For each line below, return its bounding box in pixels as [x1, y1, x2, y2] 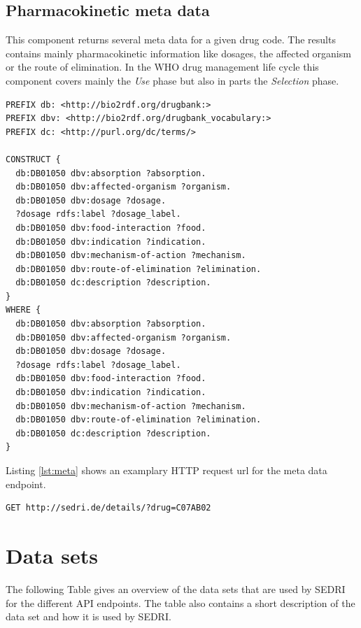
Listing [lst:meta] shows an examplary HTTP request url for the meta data [6, 463, 327, 478]
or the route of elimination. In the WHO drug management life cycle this [6, 59, 319, 74]
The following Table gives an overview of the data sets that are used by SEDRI [6, 581, 346, 596]
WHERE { [6, 305, 41, 315]
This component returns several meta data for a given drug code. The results [6, 32, 336, 47]
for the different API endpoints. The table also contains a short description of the [6, 595, 355, 610]
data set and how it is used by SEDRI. [6, 609, 171, 624]
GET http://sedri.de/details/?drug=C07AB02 [6, 503, 211, 513]
